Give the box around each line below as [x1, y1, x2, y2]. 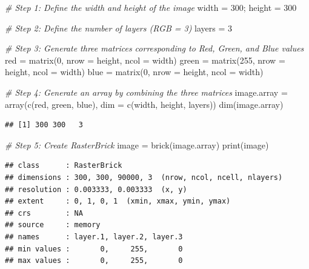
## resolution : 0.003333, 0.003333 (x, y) [5, 185, 187, 194]
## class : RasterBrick [5, 161, 122, 170]
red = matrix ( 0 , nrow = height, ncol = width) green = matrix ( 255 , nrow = [5, 53, 285, 66]
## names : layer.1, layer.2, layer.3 [5, 232, 183, 241]
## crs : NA [5, 208, 83, 218]
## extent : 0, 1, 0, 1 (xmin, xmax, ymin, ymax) [5, 197, 231, 206]
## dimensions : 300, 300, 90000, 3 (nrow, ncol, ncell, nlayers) [5, 173, 283, 182]
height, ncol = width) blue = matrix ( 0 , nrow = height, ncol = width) [5, 65, 264, 78]
